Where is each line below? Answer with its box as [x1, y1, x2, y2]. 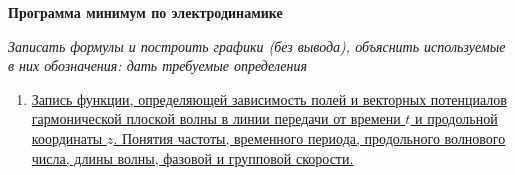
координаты [31, 127, 103, 148]
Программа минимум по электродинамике [8, 2, 283, 22]
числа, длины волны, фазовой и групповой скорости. [31, 147, 354, 168]
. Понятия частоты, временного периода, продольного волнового [113, 127, 506, 148]
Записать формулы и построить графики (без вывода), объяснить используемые [8, 35, 506, 56]
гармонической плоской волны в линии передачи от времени [31, 108, 401, 129]
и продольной [415, 108, 498, 129]
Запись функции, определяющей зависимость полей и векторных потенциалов [31, 88, 507, 109]
